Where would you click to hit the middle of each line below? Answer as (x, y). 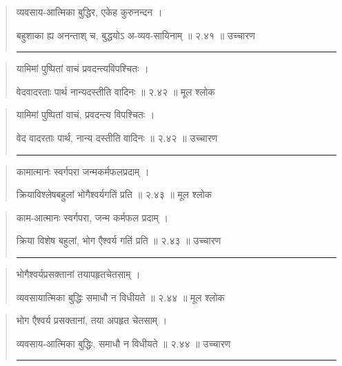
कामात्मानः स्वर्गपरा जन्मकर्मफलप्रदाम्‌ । (83, 171)
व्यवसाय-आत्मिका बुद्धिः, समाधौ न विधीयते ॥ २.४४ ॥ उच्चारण (123, 343)
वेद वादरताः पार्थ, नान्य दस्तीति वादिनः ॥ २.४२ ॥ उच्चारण (117, 137)
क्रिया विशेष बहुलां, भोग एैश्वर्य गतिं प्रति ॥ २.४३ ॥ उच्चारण (119, 240)
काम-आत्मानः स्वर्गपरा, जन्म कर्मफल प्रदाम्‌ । (92, 217)
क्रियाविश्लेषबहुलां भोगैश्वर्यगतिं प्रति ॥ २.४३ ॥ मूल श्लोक (114, 194)
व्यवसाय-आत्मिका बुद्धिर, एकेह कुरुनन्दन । (89, 12)
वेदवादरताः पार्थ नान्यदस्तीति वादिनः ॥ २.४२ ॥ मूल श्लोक (115, 91)
